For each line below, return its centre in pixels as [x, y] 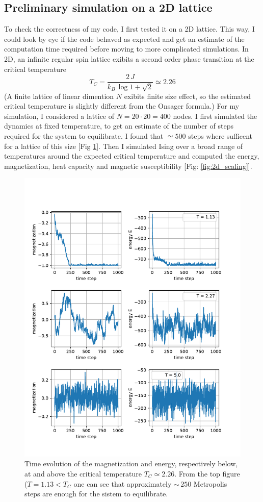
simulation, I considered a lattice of [59, 116]
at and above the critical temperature [83, 473]
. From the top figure [207, 473]
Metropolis [210, 483]
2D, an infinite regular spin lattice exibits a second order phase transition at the [129, 58]
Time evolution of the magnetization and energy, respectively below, [131, 463]
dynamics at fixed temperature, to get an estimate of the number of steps [119, 126]
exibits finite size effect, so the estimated [188, 96]
